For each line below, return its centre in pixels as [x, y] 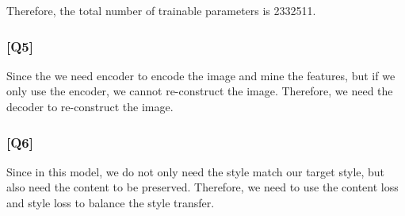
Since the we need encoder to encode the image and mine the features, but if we [201, 75]
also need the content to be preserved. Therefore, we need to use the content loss [202, 187]
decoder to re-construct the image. [90, 106]
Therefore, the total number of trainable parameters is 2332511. [161, 10]
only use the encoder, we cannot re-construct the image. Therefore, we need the [200, 91]
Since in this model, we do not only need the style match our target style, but [196, 171]
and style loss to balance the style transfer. [111, 202]
